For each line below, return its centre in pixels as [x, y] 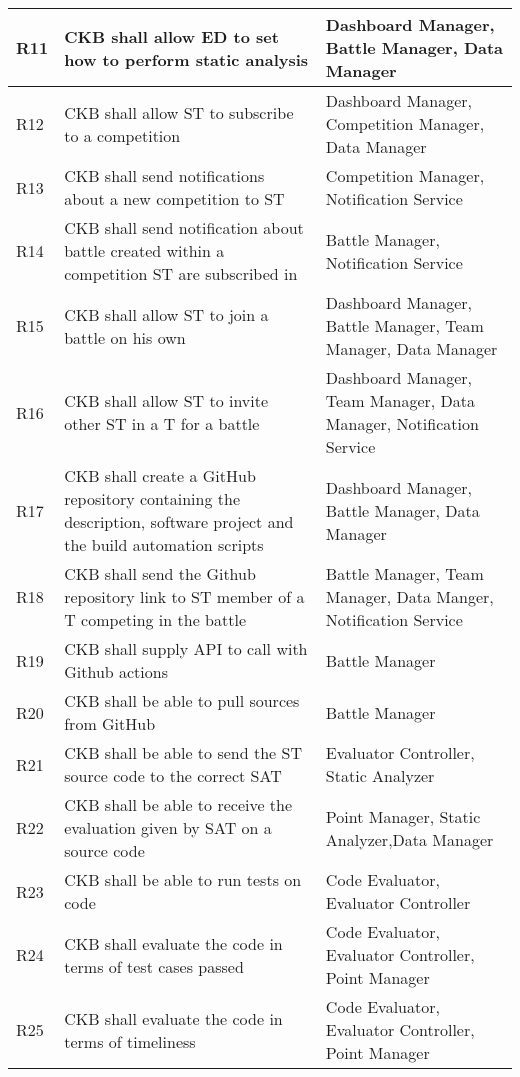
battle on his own [125, 337]
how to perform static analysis [186, 59]
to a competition [122, 135]
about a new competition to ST [174, 198]
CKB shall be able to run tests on [183, 879]
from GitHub [110, 723]
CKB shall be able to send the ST [183, 752]
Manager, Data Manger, [409, 596]
